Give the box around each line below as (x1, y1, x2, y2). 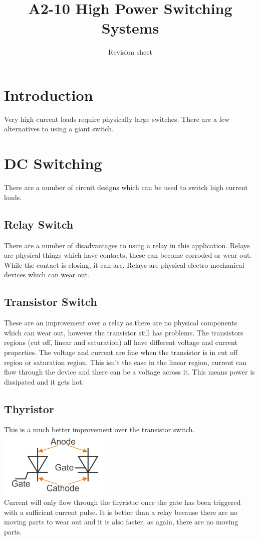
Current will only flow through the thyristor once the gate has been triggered (4, 497, 241, 507)
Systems (101, 18, 159, 38)
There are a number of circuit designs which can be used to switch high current (4, 182, 248, 193)
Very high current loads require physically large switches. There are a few (4, 113, 230, 124)
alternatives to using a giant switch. (4, 123, 114, 134)
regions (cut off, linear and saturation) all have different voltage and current (4, 337, 237, 347)
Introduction (4, 84, 93, 105)
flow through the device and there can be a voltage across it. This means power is (4, 367, 255, 377)
